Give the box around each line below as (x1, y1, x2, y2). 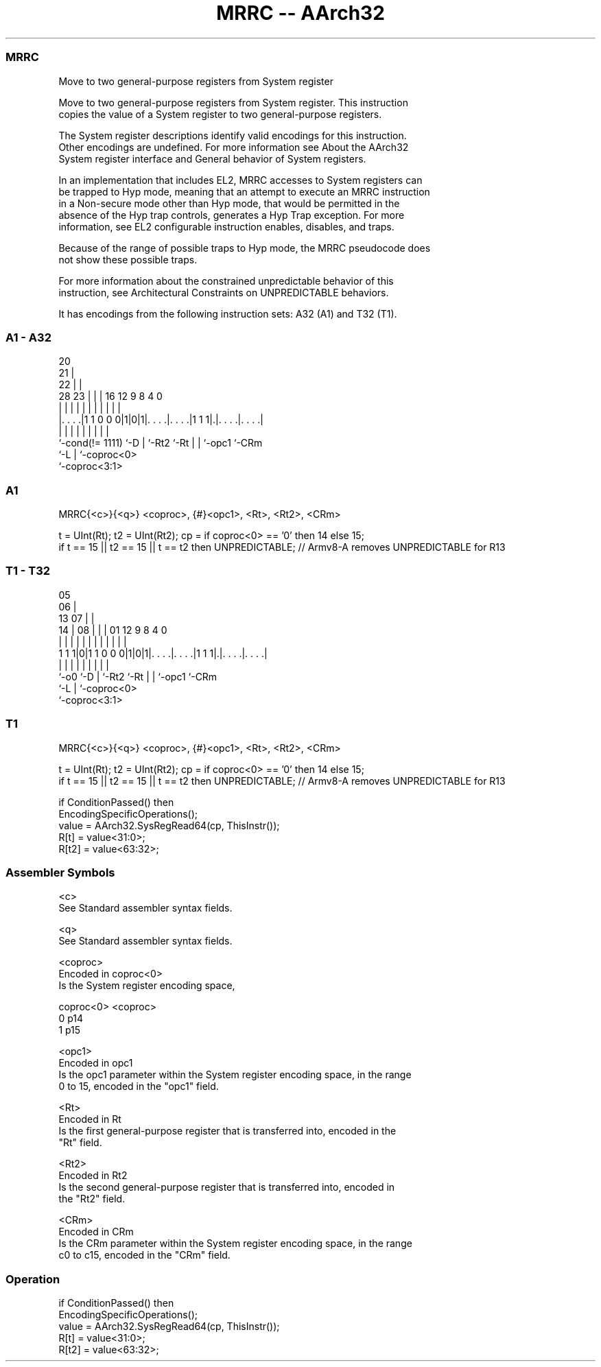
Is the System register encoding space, (58, 979, 235, 992)
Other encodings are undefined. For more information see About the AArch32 (58, 141, 409, 153)
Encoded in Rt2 (58, 1169, 128, 1182)
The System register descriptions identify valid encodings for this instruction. (58, 129, 407, 141)
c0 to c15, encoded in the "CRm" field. (58, 1249, 231, 1261)
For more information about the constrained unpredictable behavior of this (58, 274, 394, 287)
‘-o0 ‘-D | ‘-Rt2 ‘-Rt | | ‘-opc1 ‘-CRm (58, 670, 217, 682)
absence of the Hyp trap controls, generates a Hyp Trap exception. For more (58, 209, 405, 221)
